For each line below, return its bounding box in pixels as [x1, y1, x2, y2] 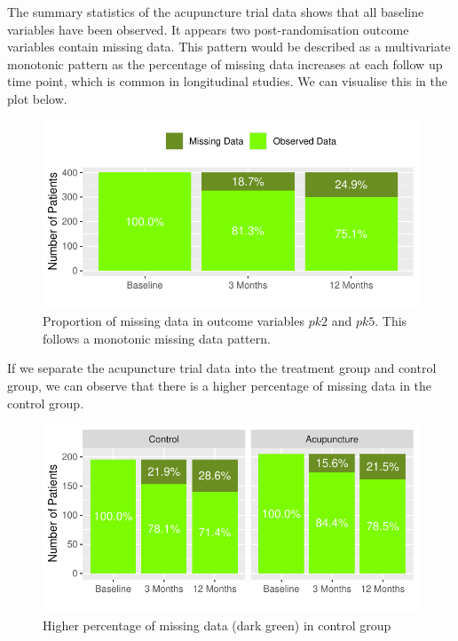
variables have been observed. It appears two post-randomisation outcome [7, 20, 409, 38]
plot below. [7, 89, 67, 107]
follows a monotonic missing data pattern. [43, 328, 271, 347]
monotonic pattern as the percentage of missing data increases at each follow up [7, 54, 443, 73]
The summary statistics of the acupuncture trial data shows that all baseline [7, 3, 424, 20]
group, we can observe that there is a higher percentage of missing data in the [7, 376, 432, 394]
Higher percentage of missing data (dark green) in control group [43, 615, 391, 634]
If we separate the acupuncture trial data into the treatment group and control [7, 359, 437, 377]
